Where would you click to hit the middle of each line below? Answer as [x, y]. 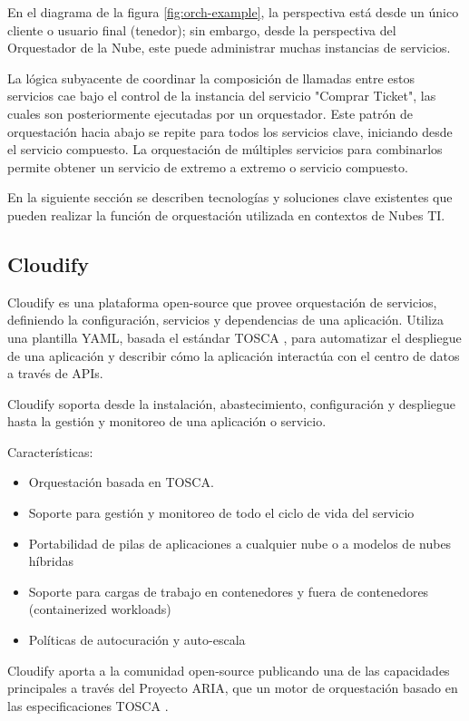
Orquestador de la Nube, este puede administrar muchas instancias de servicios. [229, 48]
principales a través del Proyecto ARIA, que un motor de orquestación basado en [233, 688]
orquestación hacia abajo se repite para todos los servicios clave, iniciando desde [230, 131]
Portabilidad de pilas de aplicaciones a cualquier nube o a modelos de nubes [240, 543]
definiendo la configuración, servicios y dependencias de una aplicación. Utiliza [226, 320]
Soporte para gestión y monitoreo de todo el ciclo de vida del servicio [221, 513]
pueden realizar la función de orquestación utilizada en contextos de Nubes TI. [226, 214]
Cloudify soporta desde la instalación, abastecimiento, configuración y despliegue [231, 403]
